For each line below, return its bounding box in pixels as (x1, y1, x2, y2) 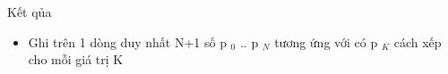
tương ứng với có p (274, 32, 378, 51)
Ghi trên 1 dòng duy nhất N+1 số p (28, 32, 227, 51)
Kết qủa (7, 3, 52, 21)
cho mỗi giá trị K (28, 50, 124, 69)
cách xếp (393, 32, 442, 51)
